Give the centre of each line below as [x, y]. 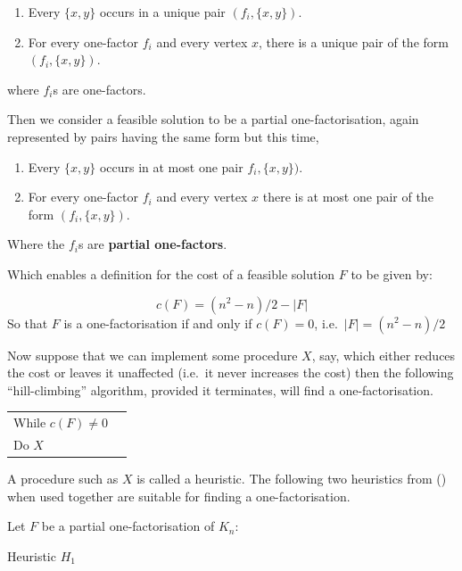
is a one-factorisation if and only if [158, 323]
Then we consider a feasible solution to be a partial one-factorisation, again [213, 119]
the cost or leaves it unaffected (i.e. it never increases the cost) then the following [231, 372]
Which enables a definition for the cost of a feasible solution [171, 273]
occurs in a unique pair [162, 12]
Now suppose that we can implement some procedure [153, 355]
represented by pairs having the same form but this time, [163, 136]
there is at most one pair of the [348, 197]
